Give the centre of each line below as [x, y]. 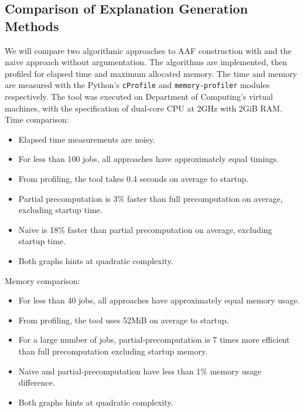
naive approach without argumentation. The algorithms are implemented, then [146, 62]
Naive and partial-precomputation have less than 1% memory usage [140, 371]
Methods [32, 26]
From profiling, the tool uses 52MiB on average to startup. [124, 320]
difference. [37, 382]
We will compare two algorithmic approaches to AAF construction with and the [148, 50]
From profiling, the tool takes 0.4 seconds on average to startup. [134, 178]
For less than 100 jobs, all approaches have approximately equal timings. [149, 159]
